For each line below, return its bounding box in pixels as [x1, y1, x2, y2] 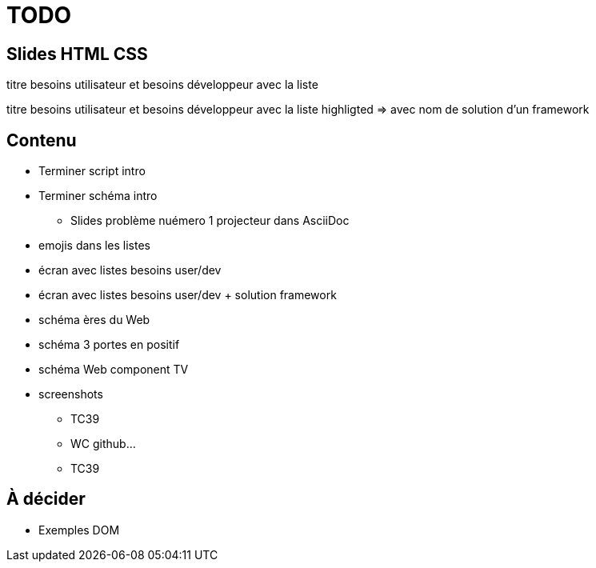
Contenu [6, 130, 77, 150]
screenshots [38, 387, 103, 402]
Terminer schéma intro [38, 189, 158, 203]
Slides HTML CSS [6, 43, 148, 64]
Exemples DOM [38, 522, 120, 537]
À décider [6, 489, 86, 510]
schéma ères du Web [38, 313, 150, 327]
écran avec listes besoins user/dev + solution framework [38, 288, 337, 302]
